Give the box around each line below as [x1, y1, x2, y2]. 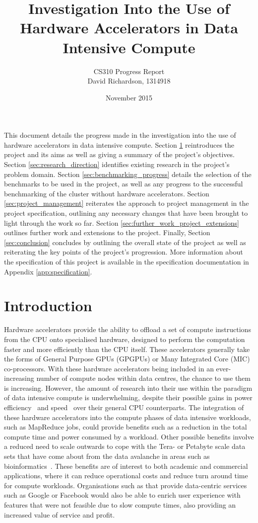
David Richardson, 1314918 [87, 76, 171, 86]
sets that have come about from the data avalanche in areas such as [4, 451, 210, 461]
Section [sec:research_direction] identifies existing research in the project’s [4, 159, 230, 170]
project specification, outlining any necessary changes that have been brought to [4, 208, 248, 218]
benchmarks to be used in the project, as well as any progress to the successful [4, 178, 243, 189]
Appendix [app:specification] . [4, 266, 92, 276]
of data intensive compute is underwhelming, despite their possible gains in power [4, 392, 253, 403]
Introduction [4, 295, 92, 316]
